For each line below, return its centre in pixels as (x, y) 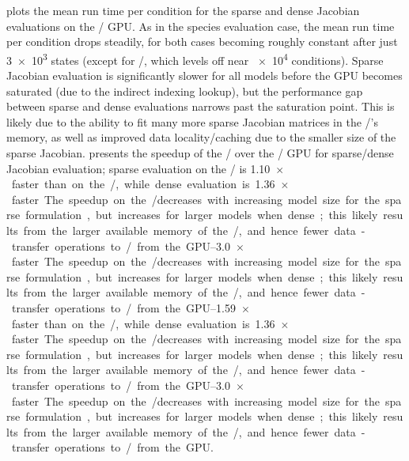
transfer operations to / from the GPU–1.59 (123, 307)
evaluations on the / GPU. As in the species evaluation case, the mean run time (201, 26)
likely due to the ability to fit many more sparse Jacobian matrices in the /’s (192, 121)
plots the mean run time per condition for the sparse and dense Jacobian (183, 10)
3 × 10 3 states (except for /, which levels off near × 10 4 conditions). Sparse (195, 59)
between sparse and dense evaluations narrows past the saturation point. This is (201, 106)
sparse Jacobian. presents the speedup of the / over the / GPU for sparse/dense (200, 153)
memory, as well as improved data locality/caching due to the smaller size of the (201, 137)
